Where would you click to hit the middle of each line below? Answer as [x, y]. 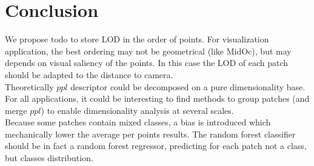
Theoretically [29, 86]
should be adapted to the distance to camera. [89, 74]
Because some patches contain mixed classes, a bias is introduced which [138, 122]
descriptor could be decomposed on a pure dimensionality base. [188, 86]
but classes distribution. [49, 158]
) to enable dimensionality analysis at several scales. [137, 110]
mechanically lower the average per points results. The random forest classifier [150, 134]
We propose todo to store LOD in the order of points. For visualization [137, 39]
